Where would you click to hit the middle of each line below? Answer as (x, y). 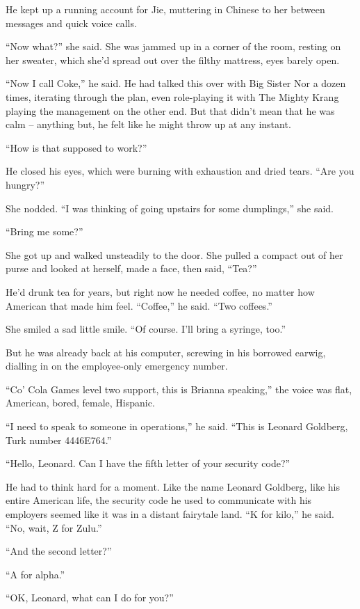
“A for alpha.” (35, 574)
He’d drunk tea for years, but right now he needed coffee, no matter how (160, 291)
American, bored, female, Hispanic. (80, 403)
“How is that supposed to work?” (76, 147)
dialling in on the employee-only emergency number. (117, 366)
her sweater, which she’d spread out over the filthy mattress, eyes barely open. (173, 60)
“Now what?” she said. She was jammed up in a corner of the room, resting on (173, 46)
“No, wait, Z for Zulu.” (54, 527)
